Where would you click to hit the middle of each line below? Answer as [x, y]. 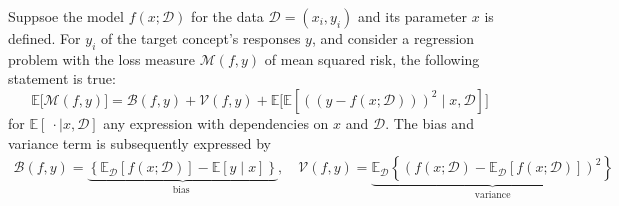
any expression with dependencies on [216, 122]
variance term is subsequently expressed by [139, 142]
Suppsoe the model [66, 16]
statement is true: [62, 78]
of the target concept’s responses [200, 38]
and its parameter [413, 16]
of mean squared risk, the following [372, 58]
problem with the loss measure [101, 58]
